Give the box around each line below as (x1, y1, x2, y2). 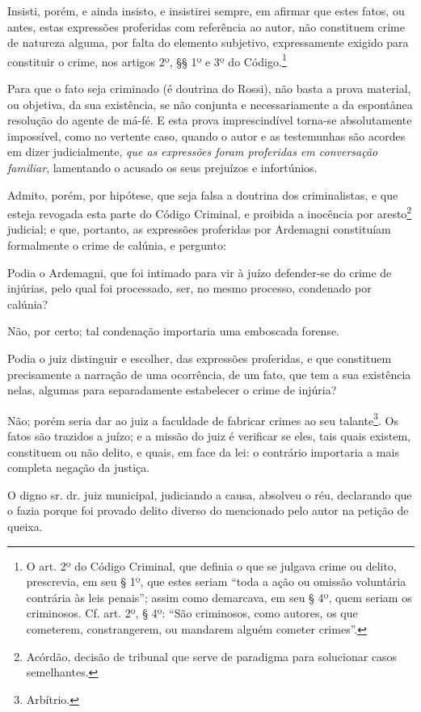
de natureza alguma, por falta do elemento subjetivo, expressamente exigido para (7, 34, 409, 51)
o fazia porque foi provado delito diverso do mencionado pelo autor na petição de (7, 502, 409, 519)
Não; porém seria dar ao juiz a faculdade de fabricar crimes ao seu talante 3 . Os (7, 409, 398, 428)
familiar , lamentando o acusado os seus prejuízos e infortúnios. (7, 159, 318, 175)
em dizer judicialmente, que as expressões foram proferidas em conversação (7, 143, 378, 160)
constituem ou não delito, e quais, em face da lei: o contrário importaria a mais (7, 443, 399, 460)
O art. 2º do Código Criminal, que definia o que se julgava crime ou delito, (26, 557, 397, 574)
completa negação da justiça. (7, 459, 150, 476)
